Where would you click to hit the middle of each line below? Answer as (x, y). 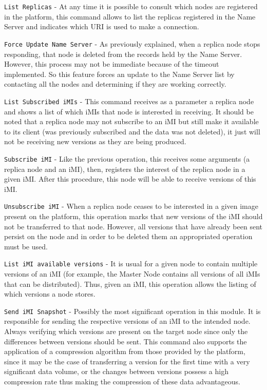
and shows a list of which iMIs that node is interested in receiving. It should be (129, 111)
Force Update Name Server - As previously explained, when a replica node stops (132, 43)
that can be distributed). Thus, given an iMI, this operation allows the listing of (130, 284)
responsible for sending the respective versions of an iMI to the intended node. (127, 321)
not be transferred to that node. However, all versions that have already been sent (133, 226)
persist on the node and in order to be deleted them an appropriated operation (128, 236)
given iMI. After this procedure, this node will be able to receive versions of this (130, 179)
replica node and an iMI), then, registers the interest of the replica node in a (125, 169)
